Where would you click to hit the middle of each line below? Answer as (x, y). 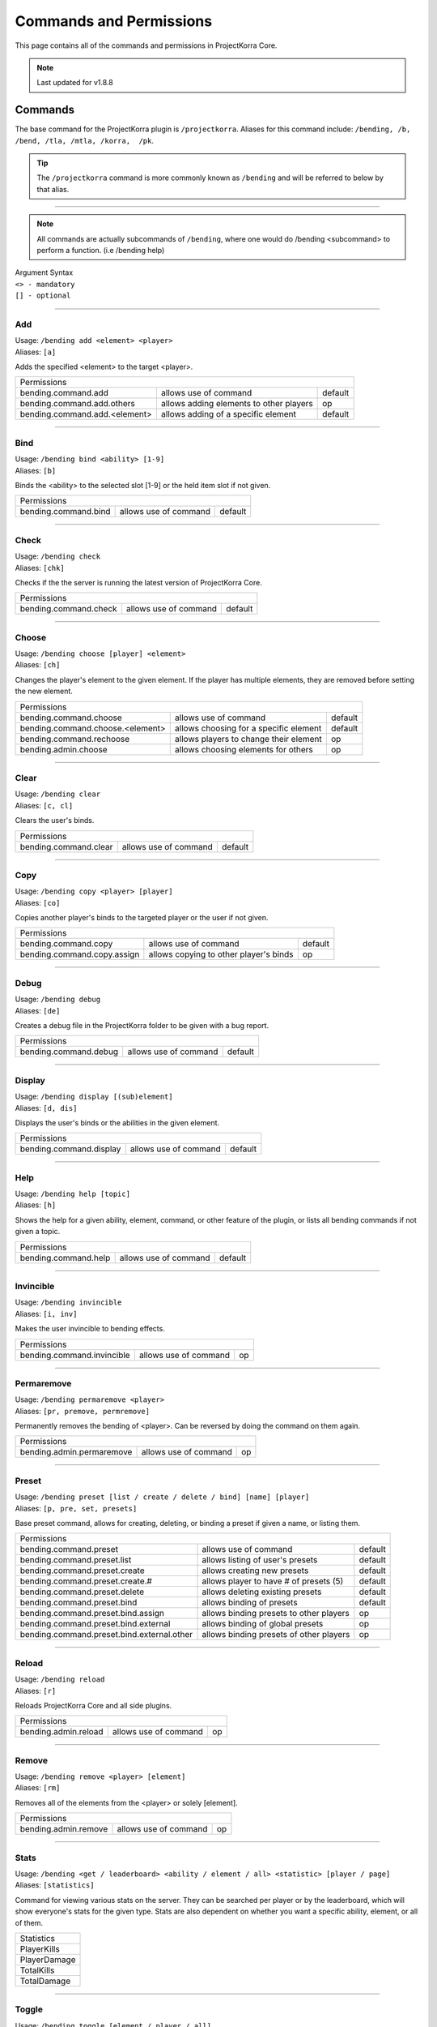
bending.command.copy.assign (80, 954)
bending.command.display (70, 1149)
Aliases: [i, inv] (46, 1313)
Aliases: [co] (38, 902)
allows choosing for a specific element (248, 728)
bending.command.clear (66, 846)
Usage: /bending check (58, 556)
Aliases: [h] (36, 1205)
